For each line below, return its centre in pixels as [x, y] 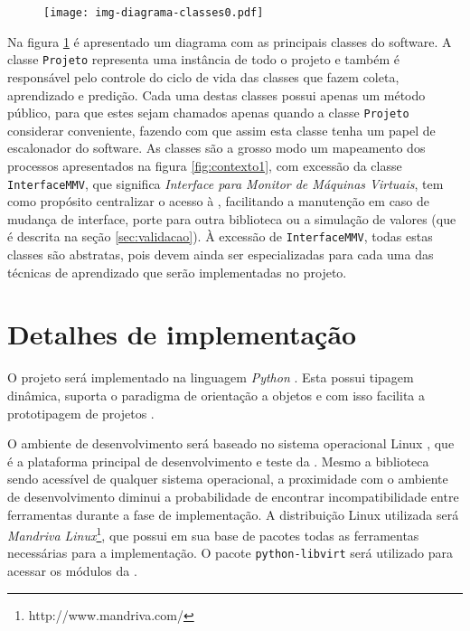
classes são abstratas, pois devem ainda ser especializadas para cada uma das [221, 254]
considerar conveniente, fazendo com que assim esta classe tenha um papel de [221, 130]
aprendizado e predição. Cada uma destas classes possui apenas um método [216, 94]
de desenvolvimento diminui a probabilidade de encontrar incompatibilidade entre [233, 496]
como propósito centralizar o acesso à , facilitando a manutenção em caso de [219, 201]
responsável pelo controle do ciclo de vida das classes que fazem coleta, [203, 76]
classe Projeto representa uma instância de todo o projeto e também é [203, 59]
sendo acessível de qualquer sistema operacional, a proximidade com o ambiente [228, 479]
